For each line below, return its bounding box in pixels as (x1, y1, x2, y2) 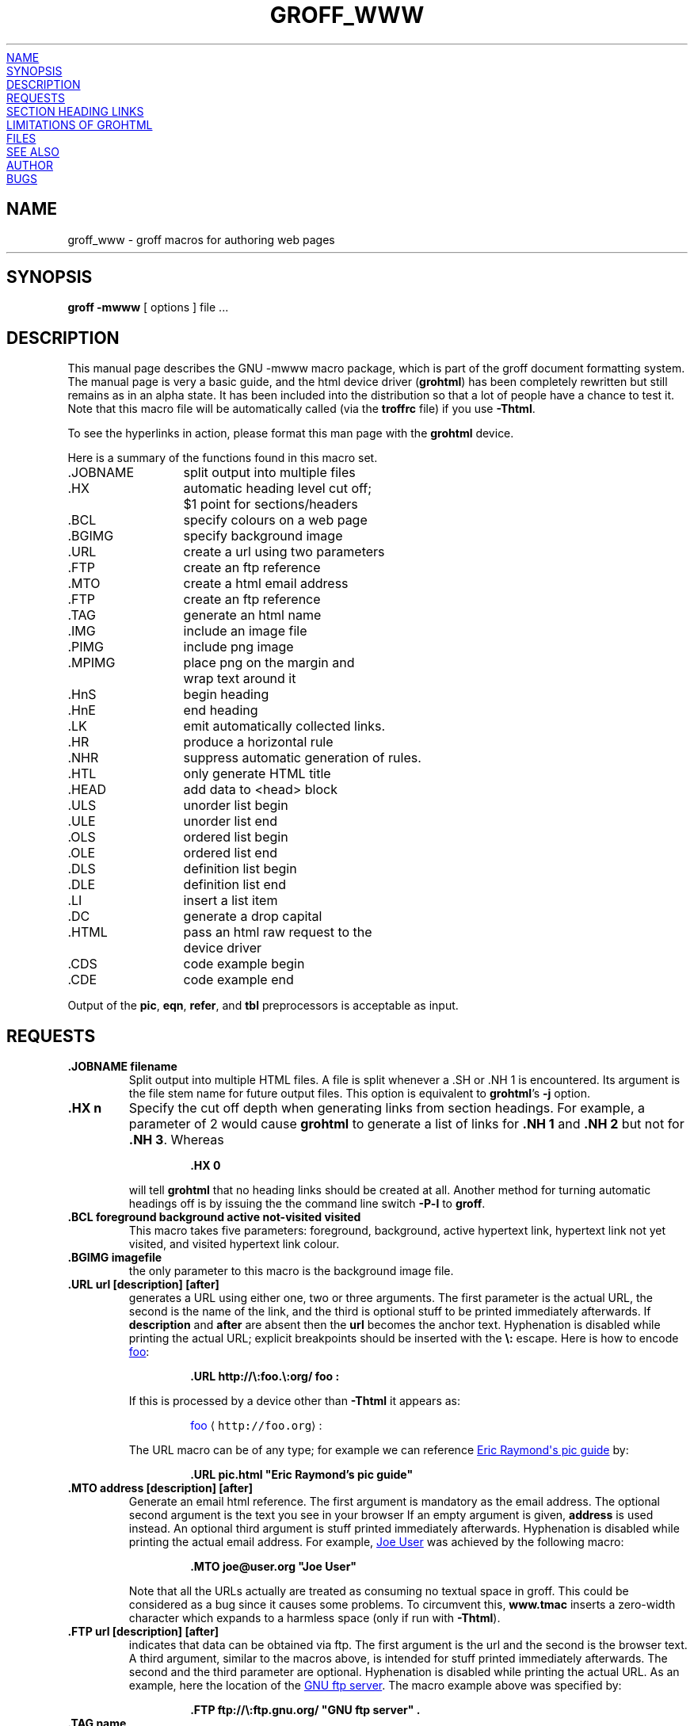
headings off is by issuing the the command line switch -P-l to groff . (128, 1197, 486, 1211)
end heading (183, 702, 258, 719)
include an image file (183, 623, 307, 640)
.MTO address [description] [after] (67, 1481, 253, 1495)
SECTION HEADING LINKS (6, 104, 144, 118)
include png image (183, 639, 294, 655)
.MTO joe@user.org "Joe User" (190, 1560, 357, 1574)
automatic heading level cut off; (183, 480, 372, 497)
